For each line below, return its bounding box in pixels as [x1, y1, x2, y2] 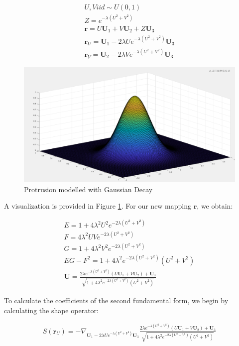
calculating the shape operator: [4, 305, 99, 315]
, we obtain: [197, 201, 233, 211]
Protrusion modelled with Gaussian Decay [24, 184, 153, 194]
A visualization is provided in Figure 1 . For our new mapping [4, 201, 192, 211]
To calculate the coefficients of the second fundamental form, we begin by [4, 295, 229, 306]
